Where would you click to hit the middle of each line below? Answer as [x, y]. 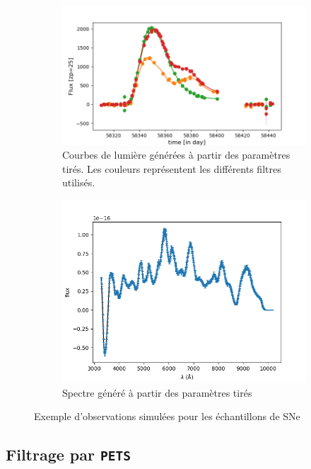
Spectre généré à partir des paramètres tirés [157, 392]
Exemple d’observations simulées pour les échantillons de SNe [167, 416]
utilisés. [79, 182]
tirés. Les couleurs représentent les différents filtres [172, 168]
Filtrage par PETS [69, 454]
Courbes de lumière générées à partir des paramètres [176, 155]
